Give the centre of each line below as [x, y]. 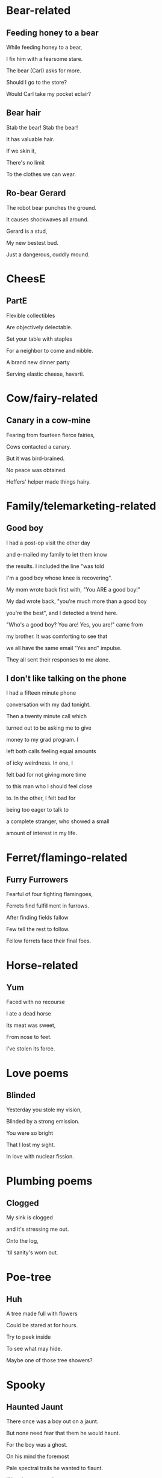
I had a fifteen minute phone [41, 693]
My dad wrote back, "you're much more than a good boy [76, 601]
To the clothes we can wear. [41, 174]
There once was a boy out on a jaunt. [52, 1421]
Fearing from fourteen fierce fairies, [51, 435]
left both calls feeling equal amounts [51, 751]
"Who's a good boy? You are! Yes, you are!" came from [75, 624]
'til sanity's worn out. [32, 1252]
